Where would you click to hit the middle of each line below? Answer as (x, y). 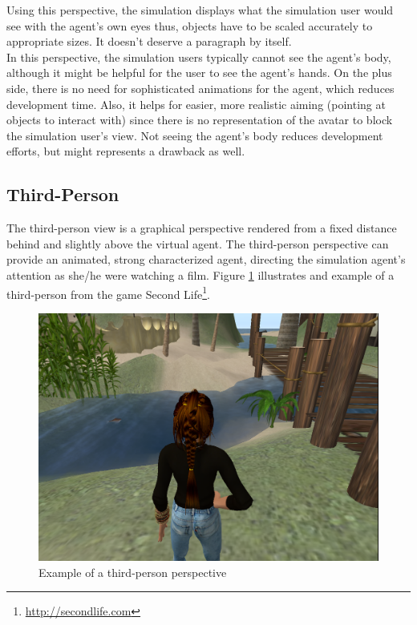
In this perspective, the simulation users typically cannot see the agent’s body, (199, 56)
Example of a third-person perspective (133, 572)
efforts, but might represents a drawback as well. (126, 151)
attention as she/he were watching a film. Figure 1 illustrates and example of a (200, 274)
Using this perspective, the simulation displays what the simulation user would (200, 10)
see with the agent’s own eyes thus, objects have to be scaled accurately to (190, 25)
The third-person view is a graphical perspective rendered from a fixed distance (202, 228)
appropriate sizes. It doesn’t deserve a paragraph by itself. (149, 41)
